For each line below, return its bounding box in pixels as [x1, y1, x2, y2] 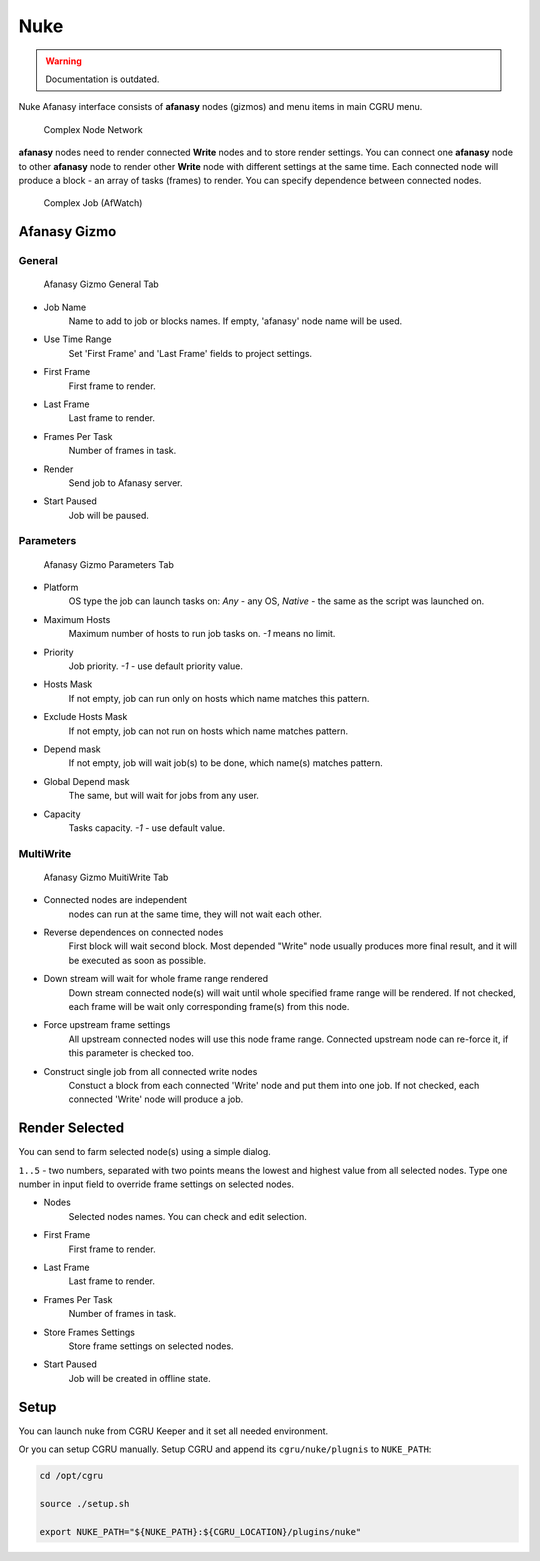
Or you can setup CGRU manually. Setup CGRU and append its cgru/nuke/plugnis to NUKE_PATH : [18, 1443, 432, 1455]
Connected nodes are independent [43, 894, 188, 906]
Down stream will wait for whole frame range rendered [43, 973, 269, 985]
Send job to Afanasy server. [68, 476, 184, 489]
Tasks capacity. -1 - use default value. [68, 821, 226, 834]
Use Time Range [43, 333, 112, 345]
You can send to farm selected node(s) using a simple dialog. [18, 1146, 272, 1158]
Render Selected [18, 1120, 125, 1137]
